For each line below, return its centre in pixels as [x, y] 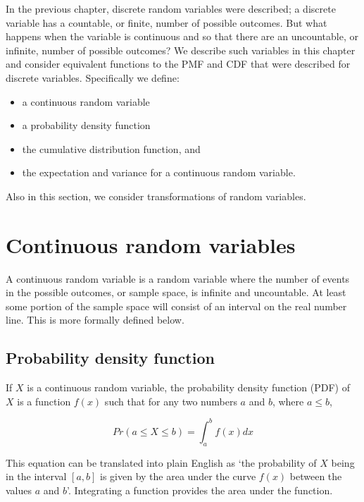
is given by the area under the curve [178, 476]
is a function [44, 401]
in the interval [36, 476]
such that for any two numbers [171, 401]
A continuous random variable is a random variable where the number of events [178, 278]
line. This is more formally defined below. [95, 320]
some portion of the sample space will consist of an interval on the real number [176, 306]
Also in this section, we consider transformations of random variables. [156, 196]
